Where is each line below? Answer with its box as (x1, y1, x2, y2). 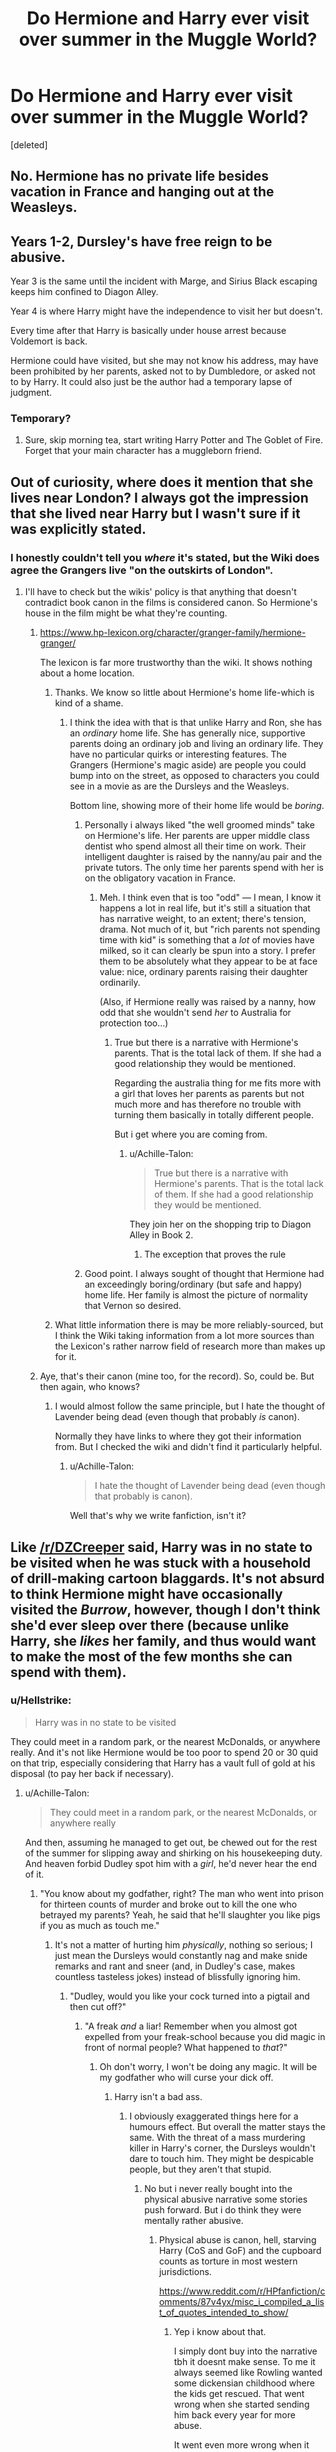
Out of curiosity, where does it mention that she (10, 473, 314, 491)
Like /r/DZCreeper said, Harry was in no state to (10, 1538, 313, 1556)
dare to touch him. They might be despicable (129, 2152, 314, 2164)
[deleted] (10, 138, 48, 151)
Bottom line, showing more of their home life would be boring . (69, 800, 325, 812)
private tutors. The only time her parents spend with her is (84, 862, 325, 874)
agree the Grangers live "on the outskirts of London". (10, 563, 274, 577)
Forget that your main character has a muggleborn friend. (24, 445, 262, 457)
